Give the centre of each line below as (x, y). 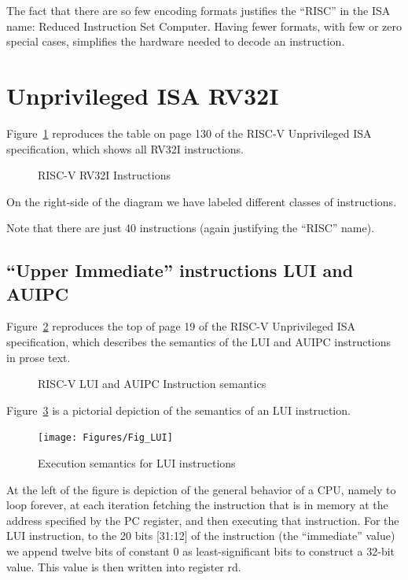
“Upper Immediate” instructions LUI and (180, 270)
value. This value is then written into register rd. (124, 566)
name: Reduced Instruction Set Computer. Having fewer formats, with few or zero (204, 26)
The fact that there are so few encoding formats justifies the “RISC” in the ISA (198, 10)
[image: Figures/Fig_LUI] (105, 438)
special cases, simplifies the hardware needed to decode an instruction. (176, 41)
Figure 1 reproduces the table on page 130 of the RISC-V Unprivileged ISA (189, 133)
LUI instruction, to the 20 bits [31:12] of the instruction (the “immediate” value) (201, 536)
